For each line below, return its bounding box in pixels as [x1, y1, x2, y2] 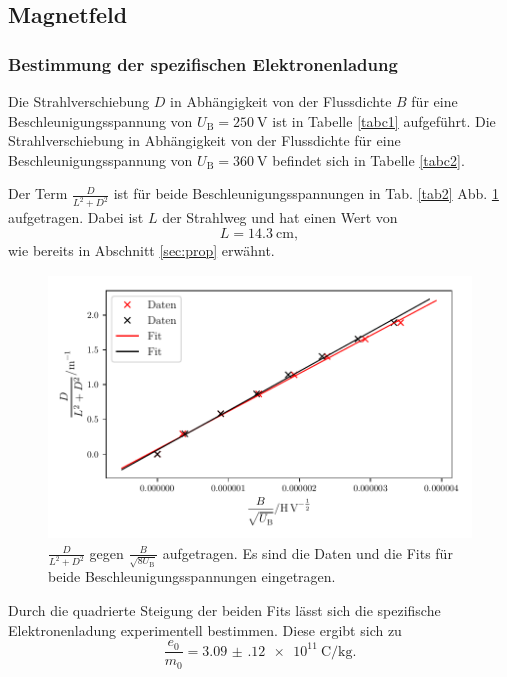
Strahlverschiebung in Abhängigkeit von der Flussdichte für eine [8, 130, 401, 151]
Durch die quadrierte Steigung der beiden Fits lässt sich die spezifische [8, 600, 441, 621]
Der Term [8, 183, 68, 204]
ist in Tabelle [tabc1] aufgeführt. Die [272, 110, 496, 131]
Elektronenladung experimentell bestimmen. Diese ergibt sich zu [8, 619, 402, 640]
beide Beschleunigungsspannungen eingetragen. [48, 566, 336, 587]
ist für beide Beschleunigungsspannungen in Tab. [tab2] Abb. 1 [113, 183, 499, 204]
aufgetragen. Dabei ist [8, 207, 144, 228]
